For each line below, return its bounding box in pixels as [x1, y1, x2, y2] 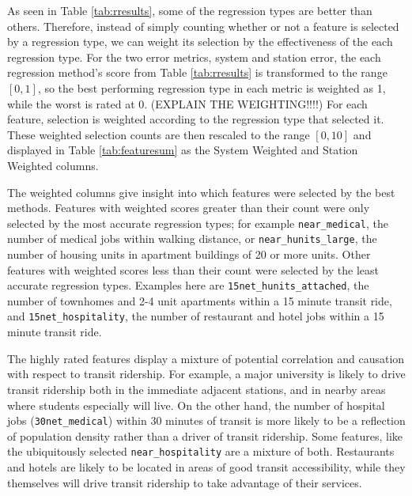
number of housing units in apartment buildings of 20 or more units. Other [7, 246, 371, 263]
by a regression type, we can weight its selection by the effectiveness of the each [7, 33, 393, 50]
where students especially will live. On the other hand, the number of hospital [7, 396, 385, 413]
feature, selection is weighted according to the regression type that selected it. [7, 111, 384, 127]
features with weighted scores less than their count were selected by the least [7, 261, 379, 278]
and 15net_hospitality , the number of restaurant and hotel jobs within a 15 [7, 308, 384, 324]
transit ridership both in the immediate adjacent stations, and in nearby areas [7, 381, 386, 397]
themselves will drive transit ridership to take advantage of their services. [7, 474, 362, 490]
